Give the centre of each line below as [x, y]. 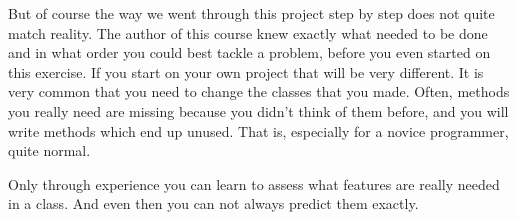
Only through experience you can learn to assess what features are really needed [254, 183]
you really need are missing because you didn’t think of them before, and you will [258, 110]
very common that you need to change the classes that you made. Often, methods [259, 91]
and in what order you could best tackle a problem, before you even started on [249, 52]
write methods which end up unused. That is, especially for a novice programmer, [258, 130]
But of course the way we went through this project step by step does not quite [251, 13]
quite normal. [49, 150]
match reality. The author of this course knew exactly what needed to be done [248, 32]
